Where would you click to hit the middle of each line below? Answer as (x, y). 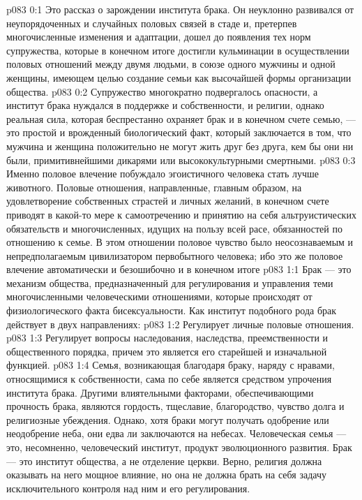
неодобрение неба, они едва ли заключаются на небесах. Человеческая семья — (176, 433)
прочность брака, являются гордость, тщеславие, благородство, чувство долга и (175, 406)
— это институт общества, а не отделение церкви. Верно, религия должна (164, 461)
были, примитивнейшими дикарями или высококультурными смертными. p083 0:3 (181, 160)
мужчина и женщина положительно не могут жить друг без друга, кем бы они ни (180, 146)
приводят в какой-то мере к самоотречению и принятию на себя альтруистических (181, 214)
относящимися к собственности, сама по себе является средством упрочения (169, 379)
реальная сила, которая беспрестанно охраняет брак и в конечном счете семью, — (181, 118)
